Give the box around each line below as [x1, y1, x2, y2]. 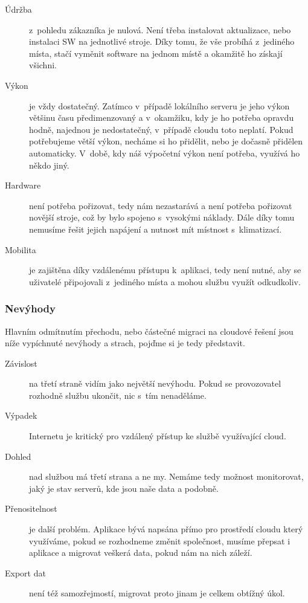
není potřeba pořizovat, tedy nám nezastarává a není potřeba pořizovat [29, 199, 292, 211]
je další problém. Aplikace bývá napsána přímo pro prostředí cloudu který [29, 523, 303, 535]
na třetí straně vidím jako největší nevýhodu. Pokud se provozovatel [29, 377, 281, 390]
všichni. [29, 59, 57, 71]
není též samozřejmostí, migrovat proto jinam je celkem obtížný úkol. [29, 587, 285, 599]
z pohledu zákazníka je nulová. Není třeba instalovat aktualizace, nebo [29, 23, 291, 36]
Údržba [5, 3, 32, 15]
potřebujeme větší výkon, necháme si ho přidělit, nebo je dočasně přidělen [29, 135, 303, 147]
